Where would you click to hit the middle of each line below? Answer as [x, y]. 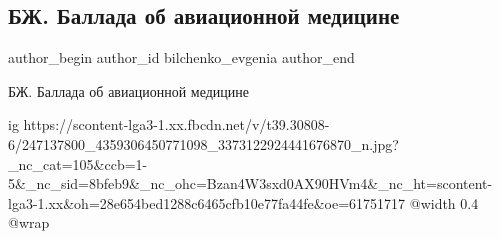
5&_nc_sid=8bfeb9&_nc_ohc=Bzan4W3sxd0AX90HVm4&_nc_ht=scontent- [250, 183]
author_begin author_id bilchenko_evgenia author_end [181, 57]
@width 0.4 [444, 202]
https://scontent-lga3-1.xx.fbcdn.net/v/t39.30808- [176, 124]
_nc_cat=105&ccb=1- [78, 163]
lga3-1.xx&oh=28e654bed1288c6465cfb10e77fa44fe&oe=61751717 [207, 202]
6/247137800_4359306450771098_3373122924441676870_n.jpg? [203, 143]
